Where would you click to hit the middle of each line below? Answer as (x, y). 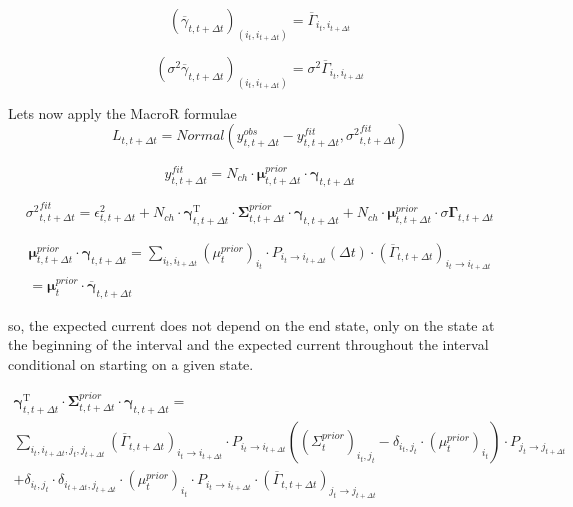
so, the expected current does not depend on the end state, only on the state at (251, 324)
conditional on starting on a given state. (131, 363)
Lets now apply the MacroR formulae (122, 112)
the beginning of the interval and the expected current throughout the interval (248, 344)
